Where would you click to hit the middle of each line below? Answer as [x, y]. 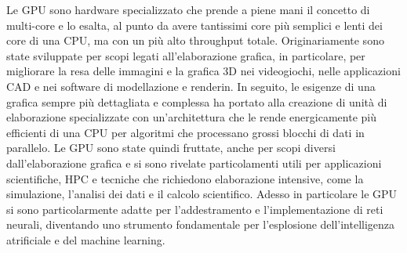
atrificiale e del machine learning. [86, 239]
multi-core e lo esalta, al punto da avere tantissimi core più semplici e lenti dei [194, 25]
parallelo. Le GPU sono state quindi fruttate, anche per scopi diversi [171, 148]
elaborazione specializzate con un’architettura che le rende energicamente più [191, 117]
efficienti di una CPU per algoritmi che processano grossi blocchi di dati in [185, 132]
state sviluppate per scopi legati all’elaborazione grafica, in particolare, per [186, 55]
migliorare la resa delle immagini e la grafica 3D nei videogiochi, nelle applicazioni [203, 71]
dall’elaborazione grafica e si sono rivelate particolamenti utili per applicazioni [194, 163]
